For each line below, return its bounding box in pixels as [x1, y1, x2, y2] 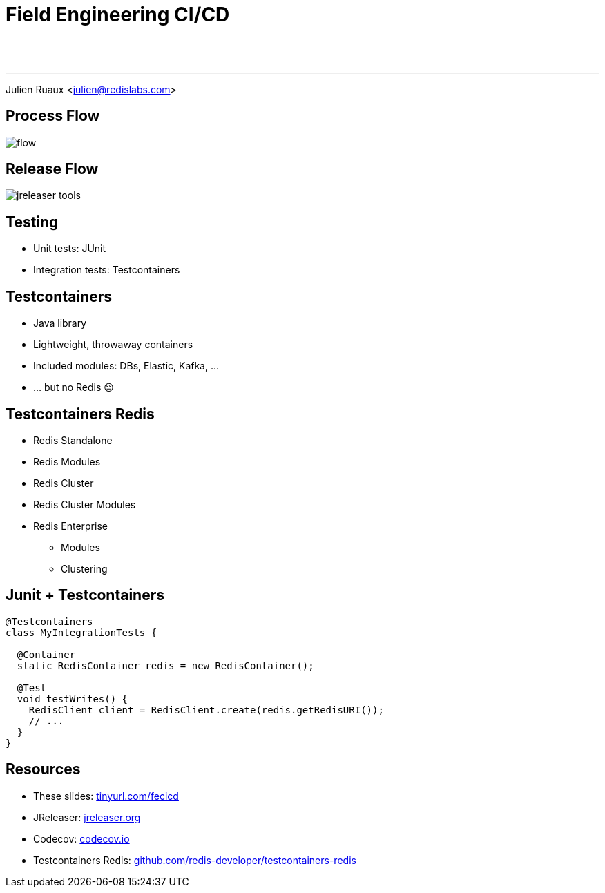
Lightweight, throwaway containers [33, 338, 193, 351]
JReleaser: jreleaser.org [33, 811, 141, 823]
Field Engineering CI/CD [6, 3, 230, 26]
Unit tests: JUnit [33, 242, 106, 255]
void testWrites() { [17, 693, 128, 704]
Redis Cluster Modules [33, 498, 136, 510]
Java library [33, 317, 87, 329]
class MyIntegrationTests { [6, 626, 157, 638]
